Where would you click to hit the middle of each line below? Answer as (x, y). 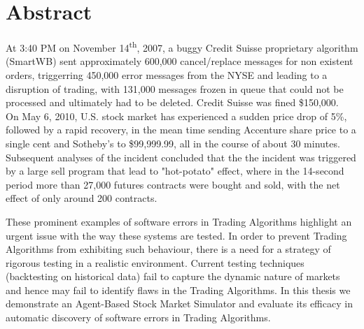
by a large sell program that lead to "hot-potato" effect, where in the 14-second (175, 171)
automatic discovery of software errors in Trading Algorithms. (138, 317)
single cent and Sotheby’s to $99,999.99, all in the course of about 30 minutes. (173, 143)
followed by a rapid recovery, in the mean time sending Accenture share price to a (181, 130)
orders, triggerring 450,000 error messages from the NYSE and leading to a (167, 74)
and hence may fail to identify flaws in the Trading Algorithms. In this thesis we (178, 290)
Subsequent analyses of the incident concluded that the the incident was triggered (181, 157)
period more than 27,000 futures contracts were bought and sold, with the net (173, 184)
